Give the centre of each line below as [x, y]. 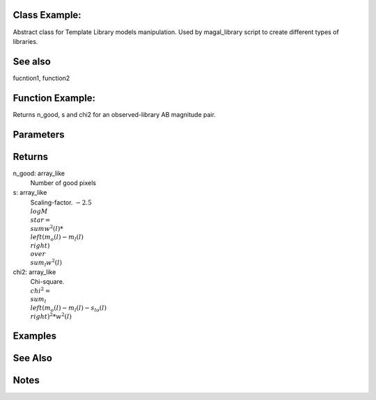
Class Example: [47, 15]
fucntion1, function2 [41, 78]
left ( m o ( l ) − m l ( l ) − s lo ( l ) [69, 308]
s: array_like [30, 193]
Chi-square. [47, 282]
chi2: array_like [34, 272]
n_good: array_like [39, 173]
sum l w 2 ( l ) [46, 263]
